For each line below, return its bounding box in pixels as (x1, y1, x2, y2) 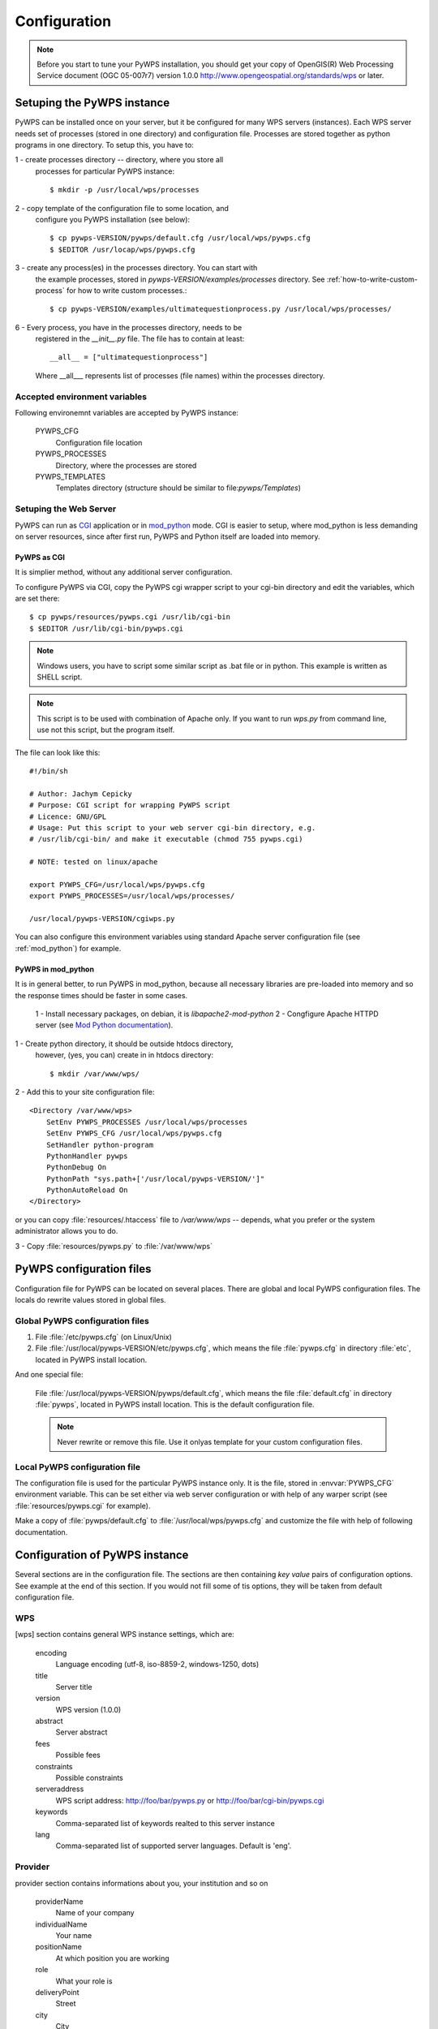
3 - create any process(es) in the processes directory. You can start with (15, 263, 258, 273)
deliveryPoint (35, 1988, 80, 1997)
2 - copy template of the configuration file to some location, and (15, 203, 229, 213)
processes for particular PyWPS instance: (35, 166, 175, 176)
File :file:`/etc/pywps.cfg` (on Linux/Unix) (35, 1332, 172, 1342)
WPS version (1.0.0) (55, 1704, 122, 1714)
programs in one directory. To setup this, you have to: (15, 140, 194, 150)
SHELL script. (36, 672, 83, 682)
